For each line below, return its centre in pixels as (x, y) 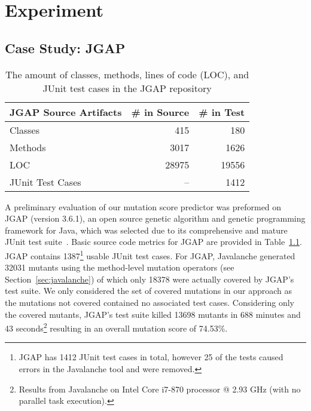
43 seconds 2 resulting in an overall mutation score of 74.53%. (116, 327)
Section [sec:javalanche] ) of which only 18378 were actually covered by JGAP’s (150, 279)
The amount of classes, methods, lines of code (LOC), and (127, 74)
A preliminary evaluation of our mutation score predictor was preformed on (143, 206)
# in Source (160, 112)
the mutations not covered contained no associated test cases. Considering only (150, 302)
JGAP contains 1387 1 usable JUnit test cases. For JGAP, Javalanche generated (150, 254)
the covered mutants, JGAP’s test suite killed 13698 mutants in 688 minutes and (153, 314)
